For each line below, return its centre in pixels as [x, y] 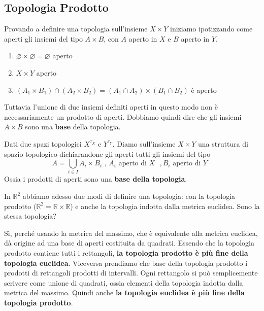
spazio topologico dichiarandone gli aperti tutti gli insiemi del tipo [107, 153]
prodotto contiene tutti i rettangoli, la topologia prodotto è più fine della [126, 253]
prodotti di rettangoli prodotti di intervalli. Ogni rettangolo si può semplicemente [131, 273]
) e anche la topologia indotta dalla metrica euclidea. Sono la [165, 206]
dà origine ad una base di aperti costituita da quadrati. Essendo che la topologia [129, 243]
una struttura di [223, 143]
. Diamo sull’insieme [144, 143]
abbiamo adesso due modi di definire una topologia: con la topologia [129, 196]
